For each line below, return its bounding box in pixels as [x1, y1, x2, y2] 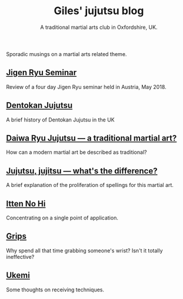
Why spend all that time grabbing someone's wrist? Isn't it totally [6, 247, 163, 254]
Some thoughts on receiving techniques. [6, 286, 105, 293]
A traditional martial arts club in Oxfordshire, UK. [40, 24, 158, 31]
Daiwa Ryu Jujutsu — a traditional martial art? [6, 133, 177, 143]
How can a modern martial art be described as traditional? [6, 149, 147, 156]
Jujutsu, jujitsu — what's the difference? [6, 166, 158, 176]
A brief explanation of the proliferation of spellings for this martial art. [6, 182, 174, 189]
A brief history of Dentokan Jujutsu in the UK [6, 116, 115, 123]
